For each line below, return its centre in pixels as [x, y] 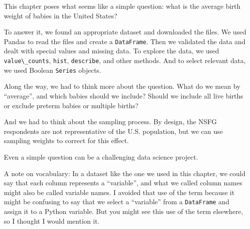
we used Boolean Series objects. [53, 70]
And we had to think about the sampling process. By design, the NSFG [110, 122]
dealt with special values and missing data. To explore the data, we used [112, 51]
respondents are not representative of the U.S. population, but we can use [113, 131]
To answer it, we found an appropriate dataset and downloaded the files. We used [125, 32]
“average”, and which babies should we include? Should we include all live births [124, 95]
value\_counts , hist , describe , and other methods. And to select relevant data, [125, 60]
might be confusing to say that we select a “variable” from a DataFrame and [117, 202]
